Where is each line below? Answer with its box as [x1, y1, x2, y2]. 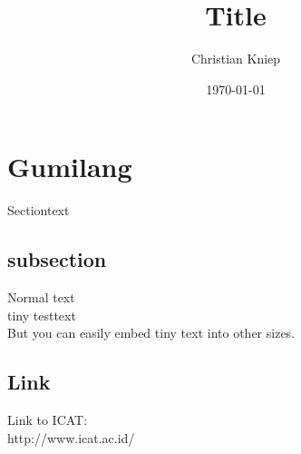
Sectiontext [7, 201, 70, 220]
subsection [7, 245, 107, 273]
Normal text [7, 288, 75, 307]
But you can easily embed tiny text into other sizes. [7, 323, 296, 342]
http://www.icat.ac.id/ [7, 428, 135, 447]
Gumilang [7, 148, 132, 185]
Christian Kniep [190, 49, 281, 68]
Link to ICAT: [7, 410, 88, 429]
